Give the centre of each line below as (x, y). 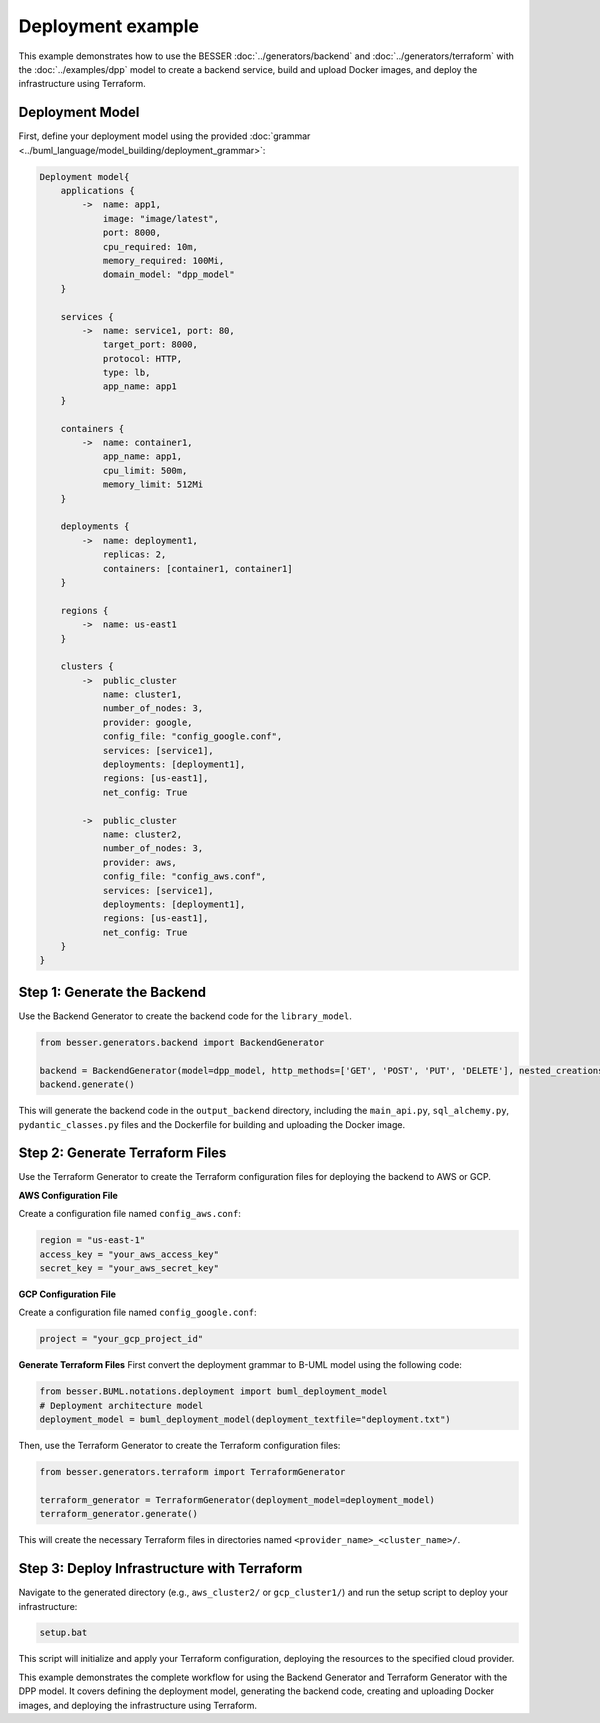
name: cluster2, (142, 834)
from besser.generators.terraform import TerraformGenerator (192, 1472)
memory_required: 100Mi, (163, 260)
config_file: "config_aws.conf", (184, 876)
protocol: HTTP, (142, 358)
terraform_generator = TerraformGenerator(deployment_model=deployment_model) (237, 1499)
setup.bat (63, 1633)
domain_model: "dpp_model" (168, 274)
